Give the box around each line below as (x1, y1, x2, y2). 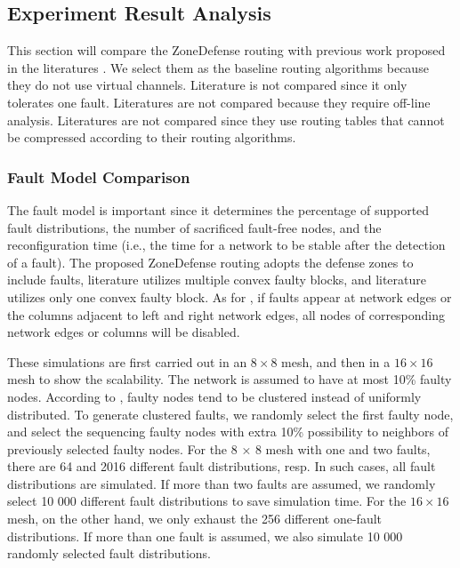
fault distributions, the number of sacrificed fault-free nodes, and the (7, 218, 382, 236)
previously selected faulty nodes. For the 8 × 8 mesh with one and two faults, (7, 439, 431, 458)
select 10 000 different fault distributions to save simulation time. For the (7, 492, 407, 510)
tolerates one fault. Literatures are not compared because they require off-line (7, 92, 431, 111)
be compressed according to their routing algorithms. (7, 128, 296, 147)
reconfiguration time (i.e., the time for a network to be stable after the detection (7, 236, 446, 254)
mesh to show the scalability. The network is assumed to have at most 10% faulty (7, 370, 452, 388)
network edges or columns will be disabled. (7, 323, 240, 341)
